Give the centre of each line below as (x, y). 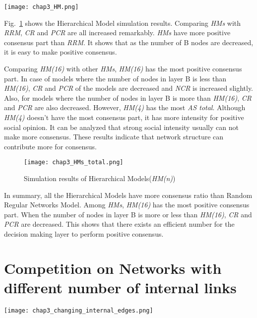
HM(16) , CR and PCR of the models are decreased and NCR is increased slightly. (129, 88)
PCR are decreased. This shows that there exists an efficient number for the (119, 224)
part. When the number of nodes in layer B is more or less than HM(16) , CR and (128, 214)
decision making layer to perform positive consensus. (84, 234)
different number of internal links (120, 287)
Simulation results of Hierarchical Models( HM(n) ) (100, 178)
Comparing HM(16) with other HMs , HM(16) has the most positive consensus (123, 69)
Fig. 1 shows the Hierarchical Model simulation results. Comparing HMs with (123, 23)
